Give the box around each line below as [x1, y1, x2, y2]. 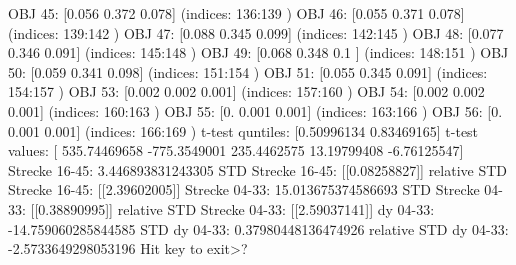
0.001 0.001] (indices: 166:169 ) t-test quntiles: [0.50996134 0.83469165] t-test [8, 120, 479, 141]
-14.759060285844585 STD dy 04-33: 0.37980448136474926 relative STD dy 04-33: [8, 218, 509, 239]
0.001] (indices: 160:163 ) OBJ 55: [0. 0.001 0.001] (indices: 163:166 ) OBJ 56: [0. [8, 100, 503, 121]
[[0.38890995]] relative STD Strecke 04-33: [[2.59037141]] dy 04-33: [30, 198, 435, 219]
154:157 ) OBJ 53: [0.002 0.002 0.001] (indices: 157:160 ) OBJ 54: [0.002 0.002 [8, 81, 485, 102]
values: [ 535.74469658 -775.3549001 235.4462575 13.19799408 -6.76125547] [8, 140, 464, 161]
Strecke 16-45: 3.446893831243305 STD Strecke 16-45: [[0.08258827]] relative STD [8, 159, 508, 180]
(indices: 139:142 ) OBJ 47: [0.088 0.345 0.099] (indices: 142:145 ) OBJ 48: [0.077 [8, 22, 504, 43]
